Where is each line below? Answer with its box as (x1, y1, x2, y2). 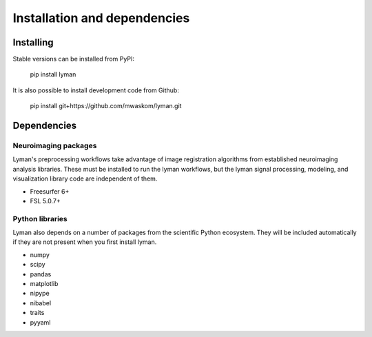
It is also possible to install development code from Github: (12, 86, 179, 94)
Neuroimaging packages (12, 141, 97, 151)
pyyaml (30, 318, 51, 327)
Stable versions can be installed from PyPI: (12, 55, 134, 63)
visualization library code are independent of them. (12, 174, 158, 183)
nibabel (30, 298, 52, 307)
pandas (30, 269, 52, 278)
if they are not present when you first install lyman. (12, 238, 157, 246)
